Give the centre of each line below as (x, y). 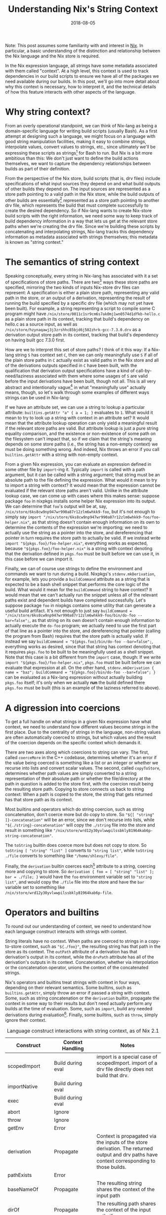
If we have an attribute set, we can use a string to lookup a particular (75, 407)
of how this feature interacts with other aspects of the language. (70, 92)
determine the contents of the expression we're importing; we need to (76, 527)
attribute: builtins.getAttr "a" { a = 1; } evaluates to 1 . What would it (79, 413)
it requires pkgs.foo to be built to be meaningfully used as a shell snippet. (80, 652)
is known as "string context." (34, 242)
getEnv (16, 1128)
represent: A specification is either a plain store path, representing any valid (82, 292)
